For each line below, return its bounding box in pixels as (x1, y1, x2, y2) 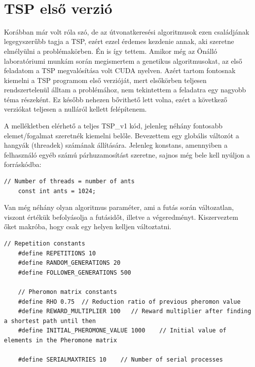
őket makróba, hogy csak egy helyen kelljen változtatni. (4, 221, 172, 232)
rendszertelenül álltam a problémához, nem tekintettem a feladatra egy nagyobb (4, 84, 246, 95)
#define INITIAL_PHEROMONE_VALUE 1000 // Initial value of (18, 327, 227, 334)
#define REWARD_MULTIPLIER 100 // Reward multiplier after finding (18, 308, 252, 315)
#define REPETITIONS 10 (18, 249, 96, 257)
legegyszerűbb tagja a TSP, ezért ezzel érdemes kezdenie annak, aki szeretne (4, 36, 234, 46)
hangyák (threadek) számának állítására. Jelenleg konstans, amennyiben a (4, 140, 228, 150)
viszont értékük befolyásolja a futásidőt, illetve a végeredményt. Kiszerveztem (4, 211, 238, 222)
